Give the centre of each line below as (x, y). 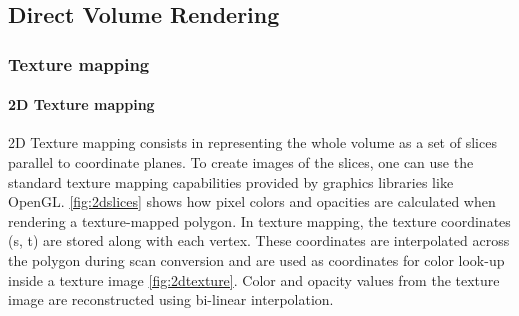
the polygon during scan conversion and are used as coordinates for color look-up (256, 259)
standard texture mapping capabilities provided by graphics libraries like (231, 181)
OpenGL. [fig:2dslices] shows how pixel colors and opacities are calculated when (252, 201)
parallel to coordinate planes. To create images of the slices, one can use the (241, 162)
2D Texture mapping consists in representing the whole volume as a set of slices (252, 142)
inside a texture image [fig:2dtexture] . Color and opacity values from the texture (254, 279)
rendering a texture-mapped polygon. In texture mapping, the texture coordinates (259, 220)
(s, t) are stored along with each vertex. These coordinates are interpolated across (259, 240)
